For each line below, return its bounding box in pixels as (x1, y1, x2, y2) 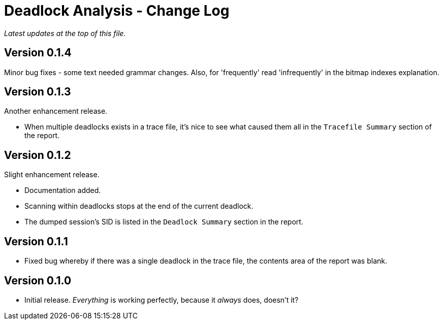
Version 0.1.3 (4, 85, 71, 99)
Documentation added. (24, 186, 101, 195)
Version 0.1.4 (4, 46, 72, 59)
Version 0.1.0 (4, 274, 72, 287)
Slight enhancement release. (4, 170, 100, 179)
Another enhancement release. (4, 107, 108, 116)
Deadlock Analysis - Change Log (4, 2, 230, 19)
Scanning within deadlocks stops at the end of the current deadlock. (24, 202, 254, 211)
